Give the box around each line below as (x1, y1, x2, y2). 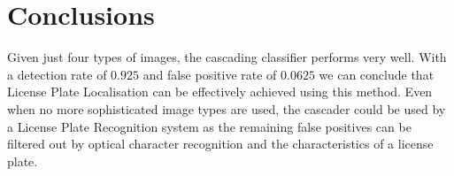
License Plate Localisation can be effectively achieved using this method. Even (7, 82, 433, 101)
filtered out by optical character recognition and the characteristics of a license (7, 134, 434, 153)
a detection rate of (7, 65, 107, 83)
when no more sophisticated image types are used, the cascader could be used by (7, 99, 446, 118)
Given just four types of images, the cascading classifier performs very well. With (7, 48, 447, 66)
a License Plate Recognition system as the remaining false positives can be (7, 117, 412, 135)
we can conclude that (319, 65, 435, 83)
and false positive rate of (142, 65, 277, 83)
